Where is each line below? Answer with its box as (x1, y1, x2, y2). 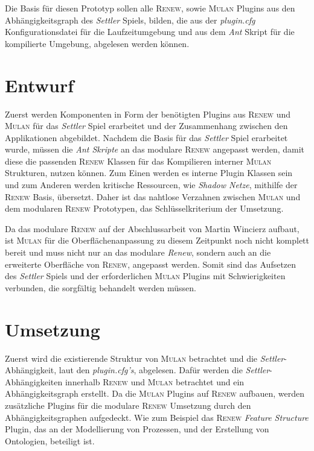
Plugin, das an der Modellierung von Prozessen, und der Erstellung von (5, 423, 269, 435)
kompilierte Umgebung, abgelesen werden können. (5, 37, 190, 49)
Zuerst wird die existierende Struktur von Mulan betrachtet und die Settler (5, 352, 284, 364)
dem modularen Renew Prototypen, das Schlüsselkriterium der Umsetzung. (5, 202, 284, 215)
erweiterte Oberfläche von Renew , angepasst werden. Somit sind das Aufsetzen (5, 257, 296, 270)
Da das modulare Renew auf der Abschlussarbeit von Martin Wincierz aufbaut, (5, 222, 300, 235)
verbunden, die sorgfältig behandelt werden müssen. (5, 281, 196, 294)
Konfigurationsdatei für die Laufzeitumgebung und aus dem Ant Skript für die (5, 25, 295, 38)
